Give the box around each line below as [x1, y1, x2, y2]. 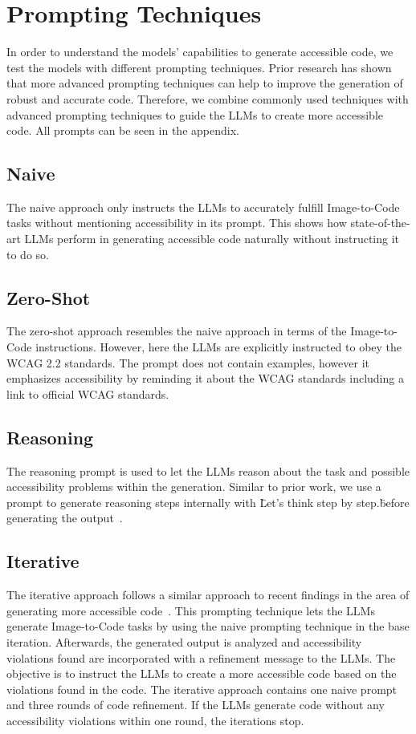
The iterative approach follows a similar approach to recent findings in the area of [6, 586, 410, 603]
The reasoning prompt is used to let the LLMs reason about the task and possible [6, 462, 410, 479]
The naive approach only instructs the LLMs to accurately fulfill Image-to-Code [6, 198, 400, 215]
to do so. [6, 245, 49, 262]
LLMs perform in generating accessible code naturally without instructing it [24, 230, 400, 247]
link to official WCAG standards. [6, 385, 169, 402]
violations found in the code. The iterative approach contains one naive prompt [6, 680, 398, 697]
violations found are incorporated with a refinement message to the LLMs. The [6, 649, 396, 666]
